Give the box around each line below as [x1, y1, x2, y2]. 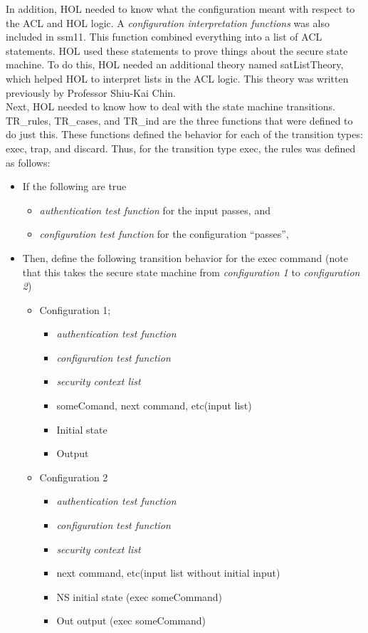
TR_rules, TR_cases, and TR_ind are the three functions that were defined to [6, 113, 353, 127]
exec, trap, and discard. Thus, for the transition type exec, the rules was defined [6, 140, 356, 155]
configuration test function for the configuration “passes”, [39, 226, 289, 241]
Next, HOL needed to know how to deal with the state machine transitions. [6, 99, 335, 114]
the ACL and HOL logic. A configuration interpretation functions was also [6, 15, 330, 30]
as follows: [6, 155, 51, 169]
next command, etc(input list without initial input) [56, 565, 280, 580]
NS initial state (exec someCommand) [56, 589, 223, 604]
